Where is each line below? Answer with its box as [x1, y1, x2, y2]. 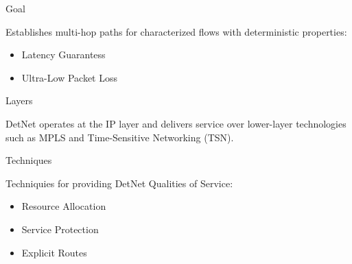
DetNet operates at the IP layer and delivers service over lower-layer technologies [5, 116, 347, 130]
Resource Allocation [21, 199, 106, 213]
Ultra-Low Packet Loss [21, 70, 117, 84]
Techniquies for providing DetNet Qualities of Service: [5, 176, 233, 190]
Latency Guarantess [21, 47, 106, 62]
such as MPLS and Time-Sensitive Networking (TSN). [5, 130, 234, 144]
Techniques [5, 153, 52, 167]
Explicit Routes [21, 245, 87, 259]
